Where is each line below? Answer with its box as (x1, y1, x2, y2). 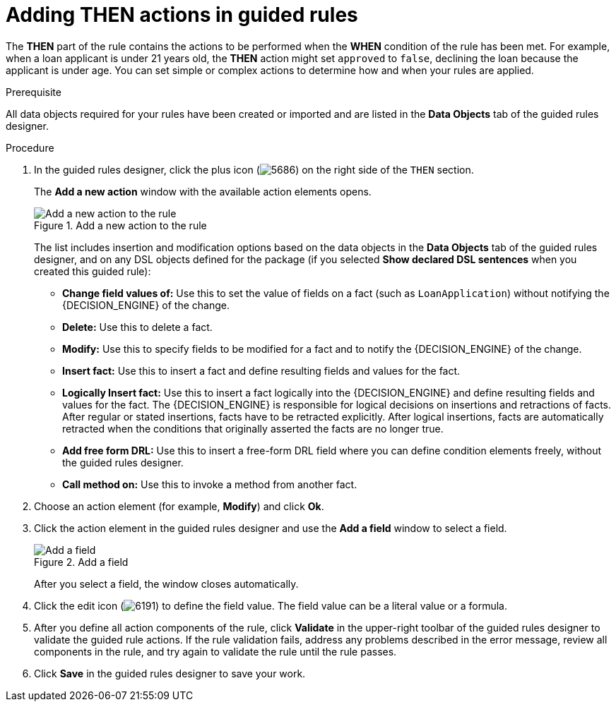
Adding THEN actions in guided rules (6, 3, 358, 27)
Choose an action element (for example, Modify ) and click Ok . (34, 500, 324, 512)
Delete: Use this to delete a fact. (62, 320, 213, 333)
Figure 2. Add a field (34, 555, 129, 568)
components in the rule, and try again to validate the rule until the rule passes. (34, 645, 397, 658)
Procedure (6, 141, 54, 154)
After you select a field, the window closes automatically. (34, 577, 299, 590)
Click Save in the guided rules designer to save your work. (34, 667, 306, 679)
